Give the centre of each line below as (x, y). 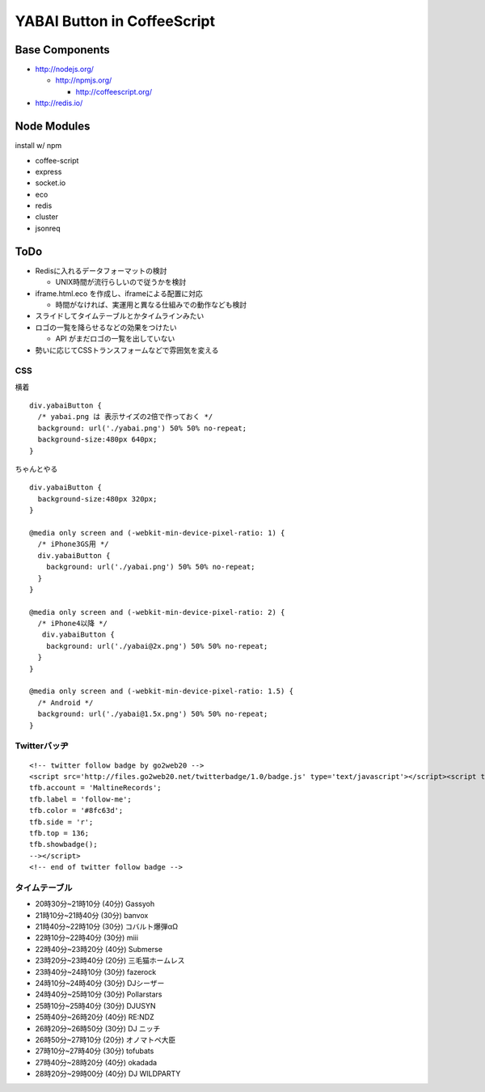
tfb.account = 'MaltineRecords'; (95, 788)
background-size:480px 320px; (97, 499)
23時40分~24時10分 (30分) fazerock (96, 971)
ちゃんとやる (36, 469)
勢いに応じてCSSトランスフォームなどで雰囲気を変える (127, 350)
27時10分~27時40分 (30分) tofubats (95, 1051)
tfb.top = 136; (59, 833)
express (48, 171)
